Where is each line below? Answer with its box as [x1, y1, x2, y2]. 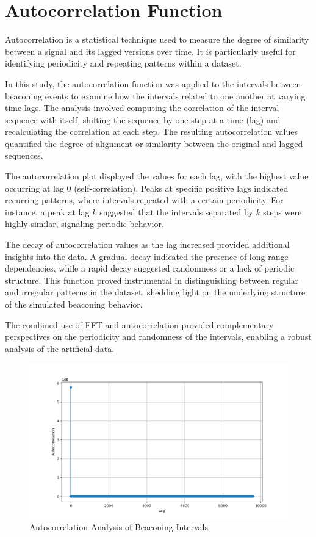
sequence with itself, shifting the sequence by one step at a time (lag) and [5, 113, 281, 126]
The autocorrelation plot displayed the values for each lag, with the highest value [5, 170, 309, 182]
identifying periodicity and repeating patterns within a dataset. [5, 57, 242, 70]
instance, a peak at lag [5, 205, 90, 218]
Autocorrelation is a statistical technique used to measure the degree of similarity [5, 33, 309, 46]
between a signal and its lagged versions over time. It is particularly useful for [5, 45, 296, 57]
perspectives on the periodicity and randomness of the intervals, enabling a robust [5, 330, 312, 343]
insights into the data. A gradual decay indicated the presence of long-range [5, 250, 289, 262]
